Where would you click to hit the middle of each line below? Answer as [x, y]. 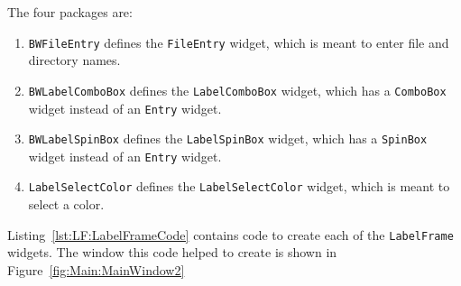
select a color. [66, 204]
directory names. [74, 60]
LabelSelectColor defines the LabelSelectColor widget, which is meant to [239, 186]
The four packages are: [70, 12]
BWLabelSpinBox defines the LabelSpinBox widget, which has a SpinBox [228, 138]
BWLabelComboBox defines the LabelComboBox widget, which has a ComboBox [237, 90]
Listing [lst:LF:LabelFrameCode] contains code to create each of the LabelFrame [230, 234]
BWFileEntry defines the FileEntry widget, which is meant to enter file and [239, 42]
